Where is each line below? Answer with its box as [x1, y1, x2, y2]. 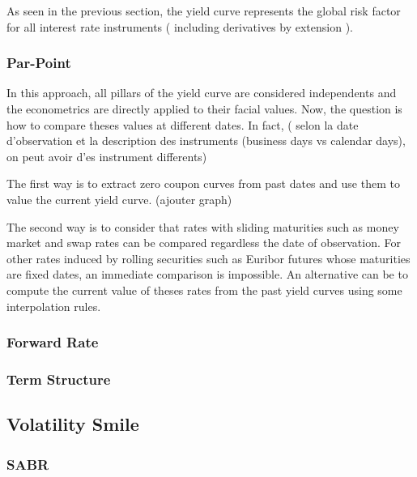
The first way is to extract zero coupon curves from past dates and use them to [6, 175, 400, 192]
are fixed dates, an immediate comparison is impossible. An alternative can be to [6, 266, 408, 283]
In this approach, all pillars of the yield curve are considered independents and [6, 84, 397, 101]
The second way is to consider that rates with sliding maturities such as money [6, 218, 399, 235]
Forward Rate [6, 332, 99, 352]
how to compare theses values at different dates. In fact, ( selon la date [6, 116, 359, 133]
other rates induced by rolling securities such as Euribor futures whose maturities [6, 249, 411, 266]
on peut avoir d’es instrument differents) [6, 147, 207, 164]
